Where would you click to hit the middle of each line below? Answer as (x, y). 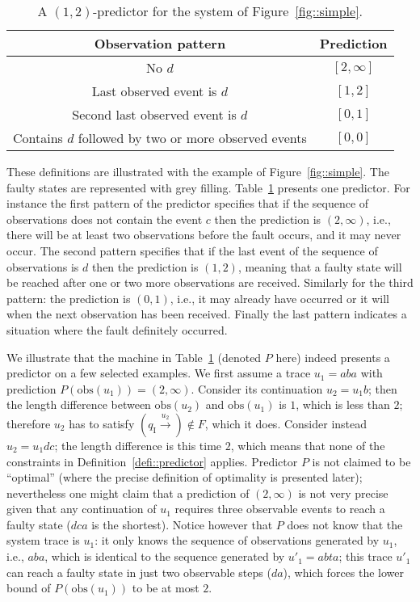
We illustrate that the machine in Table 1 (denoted (134, 357)
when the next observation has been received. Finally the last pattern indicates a (207, 314)
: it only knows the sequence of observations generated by (237, 540)
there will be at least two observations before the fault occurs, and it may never (204, 235)
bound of (29, 588)
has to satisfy (102, 423)
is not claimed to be (361, 461)
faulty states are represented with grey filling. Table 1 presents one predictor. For (208, 187)
